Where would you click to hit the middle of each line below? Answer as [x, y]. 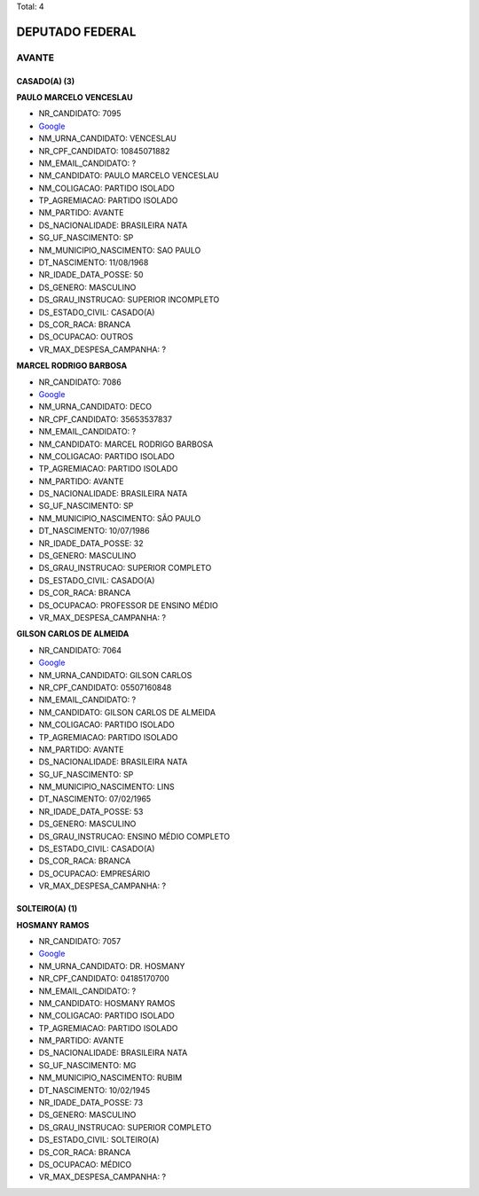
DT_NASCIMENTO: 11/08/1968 [94, 262]
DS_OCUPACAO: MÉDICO [85, 1165]
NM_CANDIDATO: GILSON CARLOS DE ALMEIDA [127, 712]
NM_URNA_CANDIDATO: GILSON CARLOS [115, 675]
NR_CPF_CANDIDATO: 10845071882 [104, 151]
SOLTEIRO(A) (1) [47, 909]
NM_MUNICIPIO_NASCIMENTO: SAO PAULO [120, 250]
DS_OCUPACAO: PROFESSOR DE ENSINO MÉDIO [129, 605]
